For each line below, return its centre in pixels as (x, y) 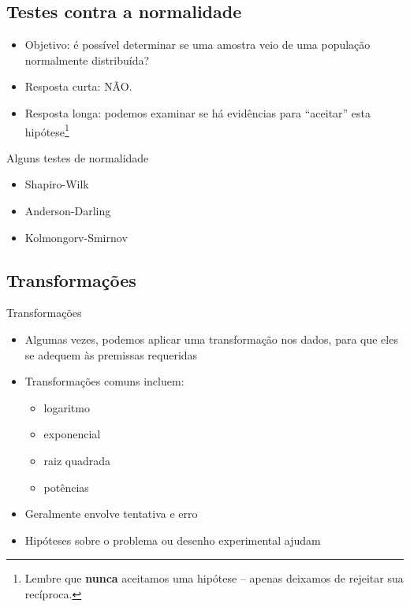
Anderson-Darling (68, 211)
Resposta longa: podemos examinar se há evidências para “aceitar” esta (198, 112)
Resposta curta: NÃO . (78, 86)
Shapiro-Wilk (57, 184)
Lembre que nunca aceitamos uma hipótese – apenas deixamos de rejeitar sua (214, 578)
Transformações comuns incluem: (104, 381)
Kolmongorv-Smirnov (76, 237)
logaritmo (67, 407)
